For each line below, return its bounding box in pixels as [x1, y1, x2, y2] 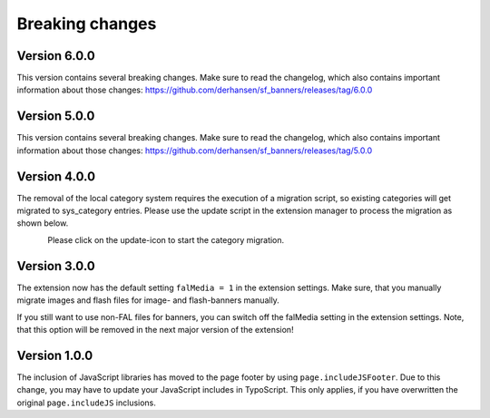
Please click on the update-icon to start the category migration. [47, 234, 285, 245]
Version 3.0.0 [16, 258, 95, 274]
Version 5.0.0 [16, 109, 95, 124]
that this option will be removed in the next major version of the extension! [16, 324, 294, 335]
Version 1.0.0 [16, 347, 93, 363]
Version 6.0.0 [16, 48, 95, 63]
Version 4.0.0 [16, 169, 95, 184]
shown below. [16, 218, 69, 228]
